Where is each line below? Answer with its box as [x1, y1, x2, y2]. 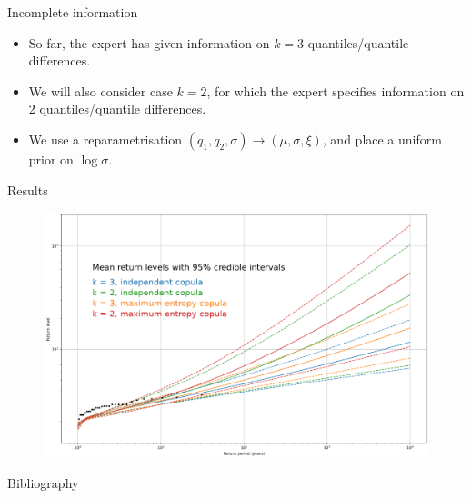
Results [7, 180, 48, 199]
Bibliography [7, 473, 79, 493]
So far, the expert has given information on [28, 33, 270, 52]
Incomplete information [7, 3, 138, 21]
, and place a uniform [322, 129, 442, 148]
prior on [28, 149, 74, 168]
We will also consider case [28, 81, 173, 100]
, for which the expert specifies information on [206, 81, 465, 100]
